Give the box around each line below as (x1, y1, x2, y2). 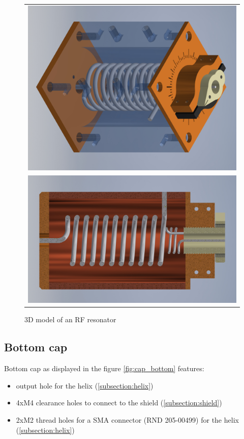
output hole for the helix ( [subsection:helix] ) (16, 380, 154, 391)
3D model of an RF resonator (24, 314, 116, 325)
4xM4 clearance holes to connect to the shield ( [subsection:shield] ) (16, 397, 222, 408)
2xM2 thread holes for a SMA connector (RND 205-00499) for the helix (16, 415, 239, 425)
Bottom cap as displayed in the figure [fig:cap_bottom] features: (4, 363, 204, 374)
